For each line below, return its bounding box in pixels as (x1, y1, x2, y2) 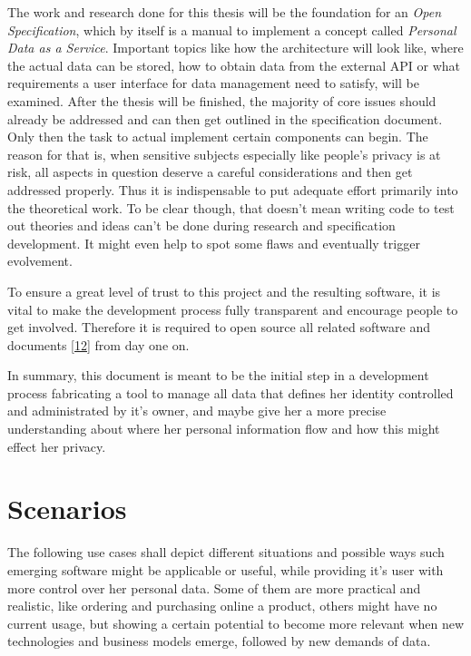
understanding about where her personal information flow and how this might (7, 419, 440, 438)
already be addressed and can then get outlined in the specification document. (7, 109, 443, 128)
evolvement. (7, 251, 73, 270)
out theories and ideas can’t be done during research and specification (7, 216, 396, 235)
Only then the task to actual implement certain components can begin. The (7, 127, 428, 146)
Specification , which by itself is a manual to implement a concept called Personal (7, 20, 456, 39)
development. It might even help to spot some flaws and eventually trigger (7, 233, 420, 252)
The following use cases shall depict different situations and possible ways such (7, 543, 445, 562)
